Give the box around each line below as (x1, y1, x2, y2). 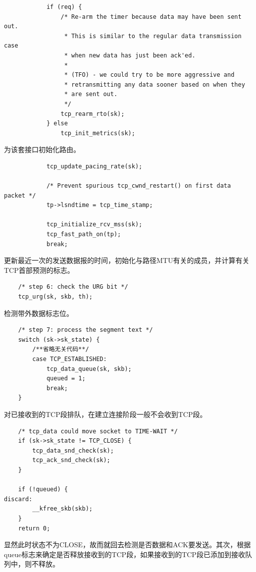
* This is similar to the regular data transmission (64, 32, 242, 40)
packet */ (4, 192, 36, 199)
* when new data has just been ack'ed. (64, 52, 196, 59)
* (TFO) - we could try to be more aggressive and (64, 71, 235, 79)
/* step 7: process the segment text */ (18, 326, 153, 334)
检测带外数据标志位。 (4, 308, 73, 318)
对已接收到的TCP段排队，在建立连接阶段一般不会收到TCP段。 (4, 409, 207, 419)
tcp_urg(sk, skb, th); (18, 293, 93, 301)
